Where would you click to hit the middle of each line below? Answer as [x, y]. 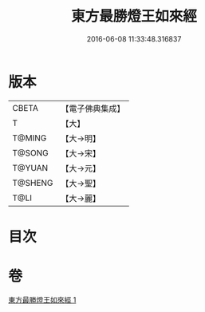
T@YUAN [30, 168]
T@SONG [31, 152]
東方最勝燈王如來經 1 [42, 299]
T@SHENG [33, 183]
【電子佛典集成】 [93, 109]
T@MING [30, 138]
